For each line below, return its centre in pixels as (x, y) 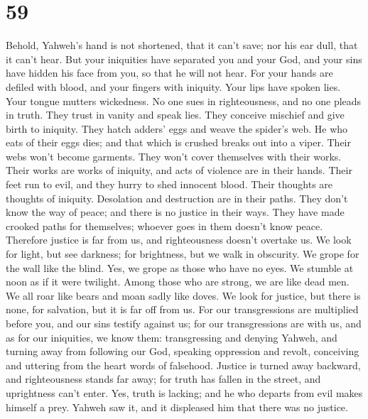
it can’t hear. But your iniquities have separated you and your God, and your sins (184, 59)
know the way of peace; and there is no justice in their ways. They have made (175, 212)
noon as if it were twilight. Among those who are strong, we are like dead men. (178, 282)
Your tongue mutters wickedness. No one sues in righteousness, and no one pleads (184, 100)
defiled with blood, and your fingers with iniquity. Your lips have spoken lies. (173, 86)
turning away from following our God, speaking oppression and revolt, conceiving (183, 351)
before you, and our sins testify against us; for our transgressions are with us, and (184, 323)
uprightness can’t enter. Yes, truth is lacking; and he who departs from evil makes (184, 392)
